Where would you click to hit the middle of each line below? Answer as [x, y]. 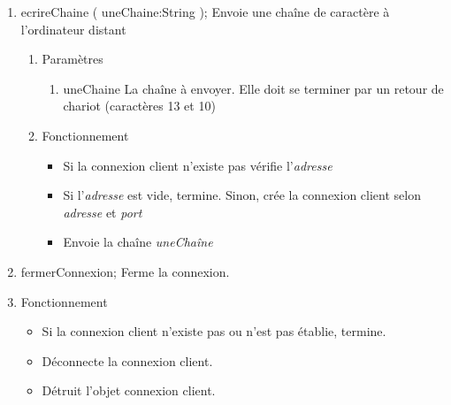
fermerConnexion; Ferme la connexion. [125, 271]
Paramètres [73, 59]
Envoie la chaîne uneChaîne [138, 242]
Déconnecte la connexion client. [127, 360]
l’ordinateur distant [73, 29]
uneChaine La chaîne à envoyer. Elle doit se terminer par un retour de [253, 88]
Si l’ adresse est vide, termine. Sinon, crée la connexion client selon [242, 195]
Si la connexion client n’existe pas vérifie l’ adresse [198, 165]
